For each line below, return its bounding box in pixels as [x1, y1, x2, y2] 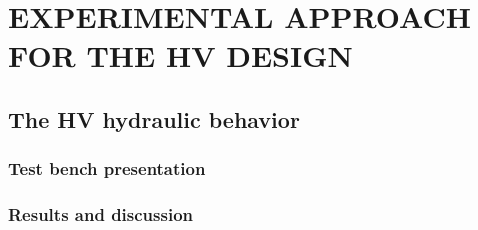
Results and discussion [8, 202, 194, 227]
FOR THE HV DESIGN [8, 35, 353, 76]
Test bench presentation [8, 156, 206, 181]
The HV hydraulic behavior [8, 103, 300, 134]
